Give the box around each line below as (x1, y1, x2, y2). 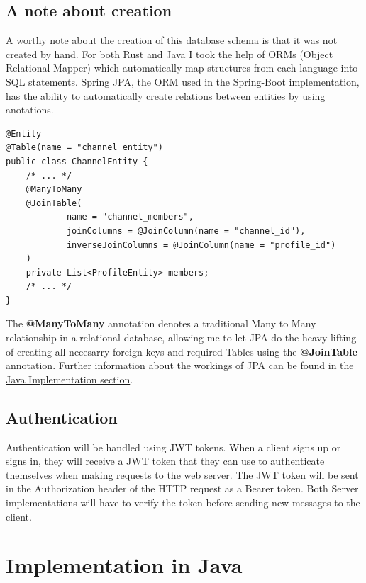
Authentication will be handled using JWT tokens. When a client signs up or (6, 439, 341, 454)
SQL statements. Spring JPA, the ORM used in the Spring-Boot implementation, (6, 74, 360, 89)
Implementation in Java (6, 550, 243, 579)
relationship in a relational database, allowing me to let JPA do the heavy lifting (6, 330, 357, 345)
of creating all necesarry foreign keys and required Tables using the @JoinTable (6, 344, 357, 358)
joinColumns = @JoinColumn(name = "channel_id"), (66, 225, 306, 236)
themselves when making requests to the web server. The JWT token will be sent (6, 467, 359, 482)
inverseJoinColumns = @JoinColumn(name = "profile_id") (66, 239, 336, 250)
